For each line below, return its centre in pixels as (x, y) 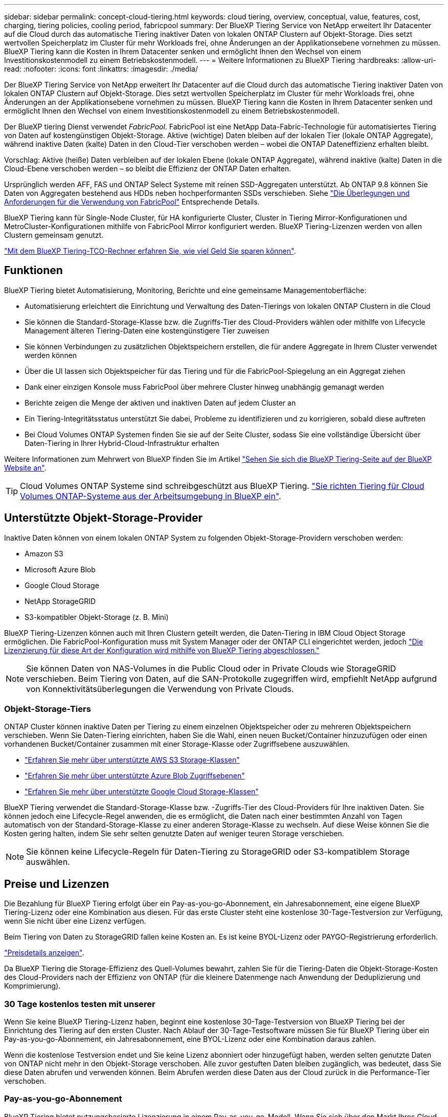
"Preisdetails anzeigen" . (44, 953)
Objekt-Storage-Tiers (48, 709)
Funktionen (33, 271)
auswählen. (48, 862)
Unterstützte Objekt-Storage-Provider (104, 518)
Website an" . (25, 467)
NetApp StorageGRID (60, 601)
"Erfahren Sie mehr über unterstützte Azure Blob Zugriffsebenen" (135, 776)
